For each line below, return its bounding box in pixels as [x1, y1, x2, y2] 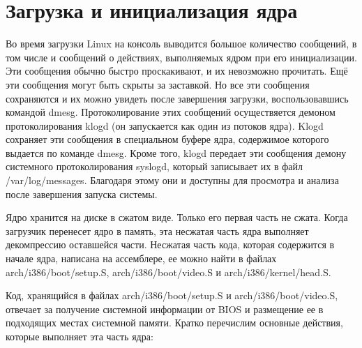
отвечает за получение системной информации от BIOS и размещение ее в [6, 301, 324, 316]
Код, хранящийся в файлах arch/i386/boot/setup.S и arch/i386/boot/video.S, [6, 288, 338, 303]
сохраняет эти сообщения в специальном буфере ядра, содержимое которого [6, 132, 329, 146]
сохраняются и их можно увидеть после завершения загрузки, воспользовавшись [6, 91, 349, 105]
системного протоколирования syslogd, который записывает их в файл [6, 159, 303, 174]
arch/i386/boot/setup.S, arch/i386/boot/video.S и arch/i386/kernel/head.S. [6, 264, 331, 279]
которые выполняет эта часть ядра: [6, 329, 153, 343]
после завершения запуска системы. [6, 186, 158, 201]
